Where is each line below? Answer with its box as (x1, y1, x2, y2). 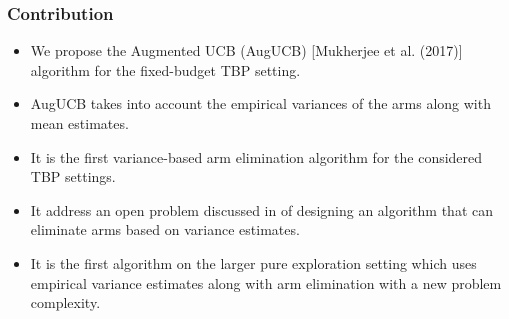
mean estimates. (30, 113, 129, 133)
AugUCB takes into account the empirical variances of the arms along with (30, 93, 491, 114)
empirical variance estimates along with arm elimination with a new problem (30, 272, 502, 293)
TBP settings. (30, 166, 116, 187)
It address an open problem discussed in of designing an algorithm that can (30, 199, 494, 220)
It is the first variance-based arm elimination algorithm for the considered (30, 146, 483, 167)
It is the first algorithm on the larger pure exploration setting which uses (30, 252, 477, 273)
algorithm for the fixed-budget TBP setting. (30, 59, 301, 80)
